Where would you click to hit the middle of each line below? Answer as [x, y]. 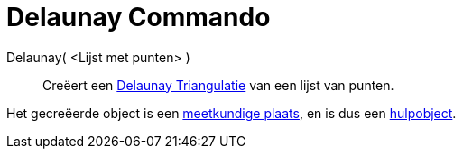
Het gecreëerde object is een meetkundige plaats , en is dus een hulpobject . [231, 113]
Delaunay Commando [139, 17]
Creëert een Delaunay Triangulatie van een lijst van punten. [218, 85]
